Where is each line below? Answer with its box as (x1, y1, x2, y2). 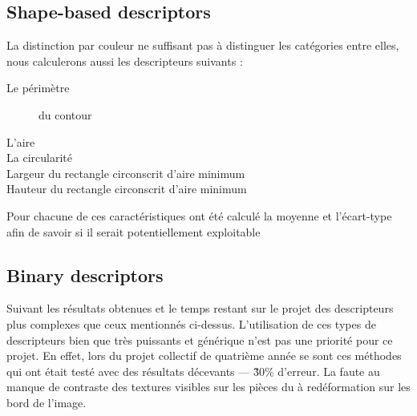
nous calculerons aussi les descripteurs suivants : (6, 52, 243, 69)
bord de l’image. (6, 394, 87, 410)
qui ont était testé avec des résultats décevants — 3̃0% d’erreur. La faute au (6, 362, 380, 379)
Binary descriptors (6, 262, 164, 287)
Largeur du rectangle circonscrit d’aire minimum (6, 164, 245, 181)
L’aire (6, 133, 35, 150)
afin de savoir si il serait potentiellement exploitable (6, 223, 261, 240)
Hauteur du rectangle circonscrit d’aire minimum (6, 180, 247, 197)
